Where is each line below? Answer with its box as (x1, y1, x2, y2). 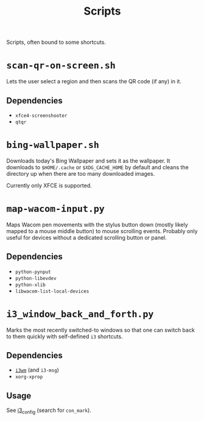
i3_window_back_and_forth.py (6, 308, 154, 320)
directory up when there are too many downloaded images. (6, 170, 155, 177)
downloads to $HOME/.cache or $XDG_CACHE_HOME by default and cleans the (6, 163, 189, 171)
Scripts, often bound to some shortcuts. (6, 38, 107, 46)
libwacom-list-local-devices (15, 288, 90, 294)
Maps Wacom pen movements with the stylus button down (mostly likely (6, 221, 188, 228)
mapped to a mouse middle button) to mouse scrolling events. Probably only (6, 227, 198, 235)
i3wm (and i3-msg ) (15, 366, 60, 374)
